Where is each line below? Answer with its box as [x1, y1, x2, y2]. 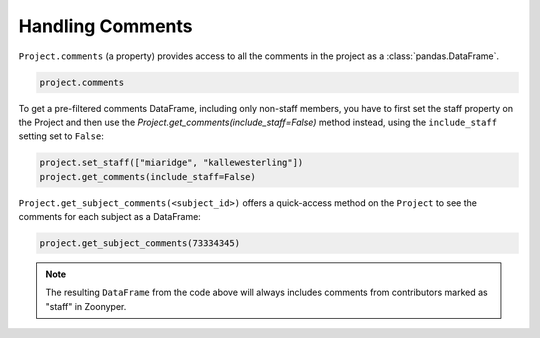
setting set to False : [18, 130, 104, 142]
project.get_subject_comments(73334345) [39, 238, 240, 249]
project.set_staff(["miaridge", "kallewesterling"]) [39, 157, 304, 169]
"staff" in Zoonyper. [45, 300, 127, 312]
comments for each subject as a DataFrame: [18, 211, 202, 223]
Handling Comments [18, 15, 194, 37]
